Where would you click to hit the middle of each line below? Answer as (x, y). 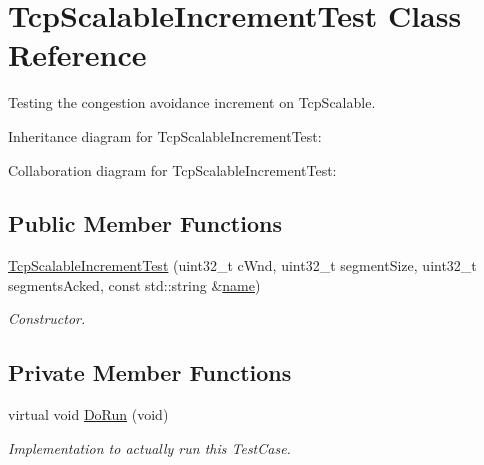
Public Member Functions (145, 223)
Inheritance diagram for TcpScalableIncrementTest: (165, 135)
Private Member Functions (150, 372)
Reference (77, 54)
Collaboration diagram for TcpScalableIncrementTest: (172, 169)
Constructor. (47, 318)
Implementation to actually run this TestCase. (149, 447)
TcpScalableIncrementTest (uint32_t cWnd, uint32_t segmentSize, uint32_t (242, 265)
